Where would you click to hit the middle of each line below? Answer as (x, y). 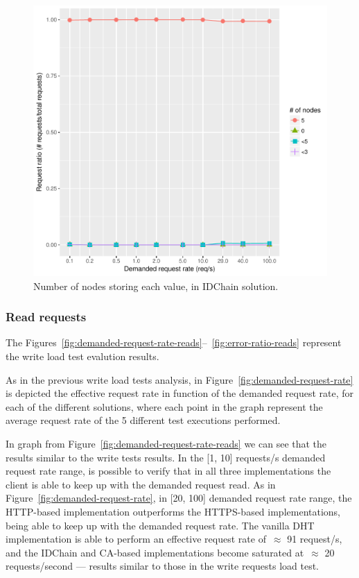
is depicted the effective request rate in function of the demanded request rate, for (180, 393)
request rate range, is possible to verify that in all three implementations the (168, 471)
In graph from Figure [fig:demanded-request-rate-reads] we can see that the (166, 443)
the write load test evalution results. (82, 356)
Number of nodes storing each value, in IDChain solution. (156, 286)
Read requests (46, 317)
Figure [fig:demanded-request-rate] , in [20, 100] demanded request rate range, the (179, 498)
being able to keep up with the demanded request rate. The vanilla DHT (160, 525)
